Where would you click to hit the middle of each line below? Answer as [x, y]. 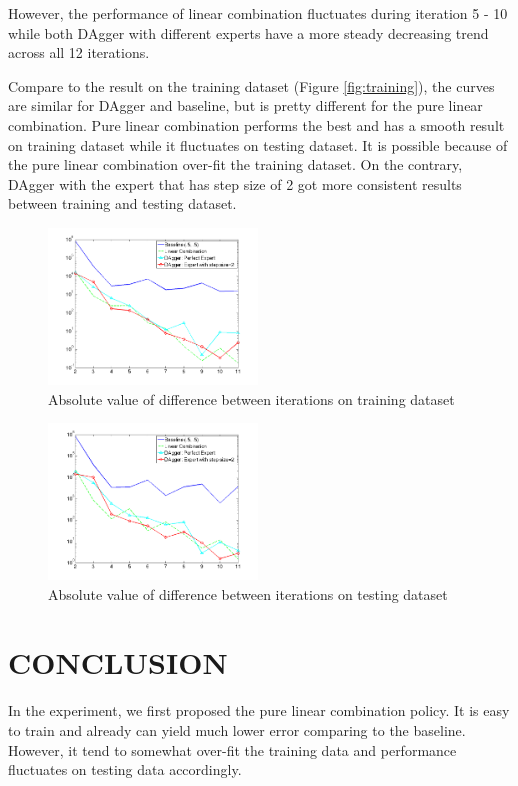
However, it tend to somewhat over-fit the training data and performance [232, 749]
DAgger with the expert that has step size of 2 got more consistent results [235, 183]
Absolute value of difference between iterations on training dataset [251, 398]
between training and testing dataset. [122, 203]
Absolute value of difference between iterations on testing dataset [248, 593]
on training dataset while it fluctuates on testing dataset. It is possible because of [258, 144]
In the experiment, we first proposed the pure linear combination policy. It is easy [259, 710]
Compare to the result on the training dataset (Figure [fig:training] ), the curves [251, 85]
